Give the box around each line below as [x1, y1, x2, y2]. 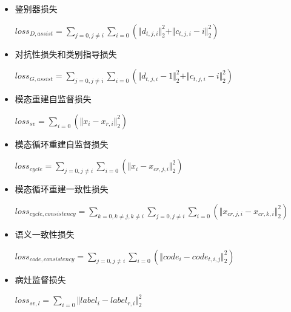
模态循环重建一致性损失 [15, 183, 109, 195]
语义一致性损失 [15, 227, 75, 240]
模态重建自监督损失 [15, 93, 92, 105]
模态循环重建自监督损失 [15, 137, 109, 150]
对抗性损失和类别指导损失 [15, 47, 117, 60]
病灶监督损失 [15, 273, 66, 285]
